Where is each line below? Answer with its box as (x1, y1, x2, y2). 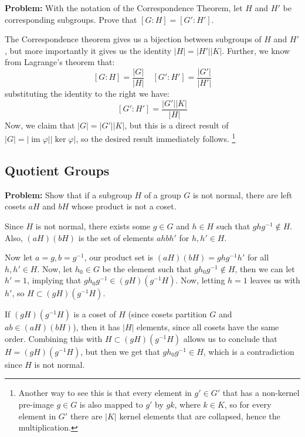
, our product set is (84, 251, 154, 263)
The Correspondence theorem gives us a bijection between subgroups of (5, 33, 262, 45)
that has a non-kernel (222, 387, 300, 399)
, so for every (224, 398, 272, 411)
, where (174, 398, 201, 411)
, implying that (27, 274, 82, 286)
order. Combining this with (5, 332, 103, 344)
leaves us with (250, 274, 300, 286)
